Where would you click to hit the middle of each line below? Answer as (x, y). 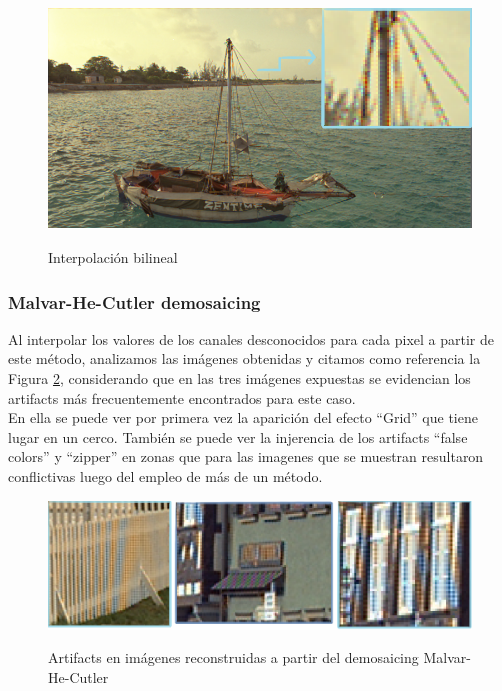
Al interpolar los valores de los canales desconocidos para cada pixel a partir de (251, 338)
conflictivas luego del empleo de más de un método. (165, 476)
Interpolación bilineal (113, 257)
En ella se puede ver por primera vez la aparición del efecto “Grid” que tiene (243, 417)
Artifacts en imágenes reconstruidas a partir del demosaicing (233, 657)
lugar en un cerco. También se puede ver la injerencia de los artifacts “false (238, 436)
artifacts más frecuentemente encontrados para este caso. (182, 397)
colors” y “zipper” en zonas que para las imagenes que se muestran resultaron (246, 456)
